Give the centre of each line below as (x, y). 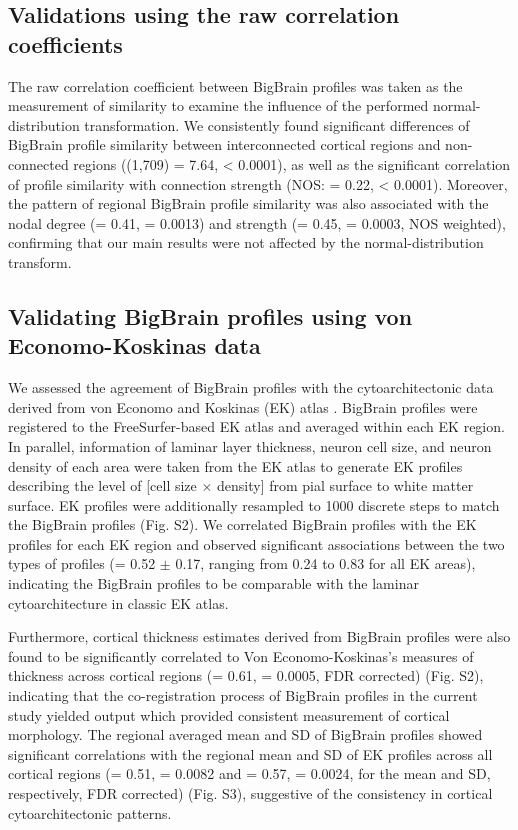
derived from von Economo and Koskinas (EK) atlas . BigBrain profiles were (243, 406)
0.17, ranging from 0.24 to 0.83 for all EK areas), (325, 563)
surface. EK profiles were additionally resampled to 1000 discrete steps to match (254, 504)
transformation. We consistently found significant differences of (277, 124)
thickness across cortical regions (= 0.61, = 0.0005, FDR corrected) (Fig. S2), (246, 675)
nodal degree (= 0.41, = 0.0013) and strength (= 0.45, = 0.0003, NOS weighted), (257, 222)
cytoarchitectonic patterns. (90, 812)
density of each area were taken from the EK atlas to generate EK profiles (235, 465)
